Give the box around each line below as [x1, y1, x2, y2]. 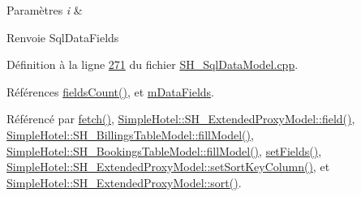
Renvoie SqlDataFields [6, 28, 119, 45]
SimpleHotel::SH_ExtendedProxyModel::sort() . [6, 173, 242, 191]
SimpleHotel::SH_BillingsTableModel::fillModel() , [6, 126, 254, 143]
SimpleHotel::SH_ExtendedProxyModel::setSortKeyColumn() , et [6, 158, 330, 175]
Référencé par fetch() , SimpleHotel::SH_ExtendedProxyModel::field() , [6, 110, 355, 127]
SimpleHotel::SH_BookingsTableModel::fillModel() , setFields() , [6, 142, 322, 159]
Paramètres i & [6, 2, 83, 18]
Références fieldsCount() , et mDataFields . [6, 83, 214, 100]
